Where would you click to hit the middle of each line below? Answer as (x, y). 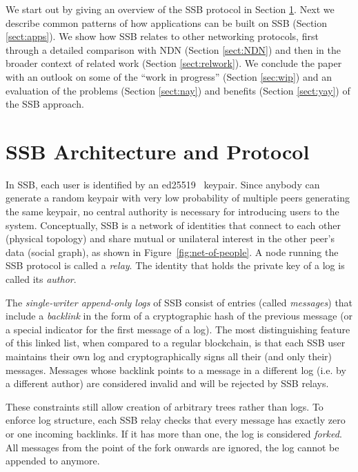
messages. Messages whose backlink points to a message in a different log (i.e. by (176, 370)
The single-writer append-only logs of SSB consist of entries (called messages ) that (179, 302)
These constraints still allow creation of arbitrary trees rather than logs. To (165, 406)
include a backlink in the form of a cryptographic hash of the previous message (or (179, 316)
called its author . (41, 279)
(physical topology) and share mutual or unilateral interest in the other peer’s (170, 238)
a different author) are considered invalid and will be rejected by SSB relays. (167, 383)
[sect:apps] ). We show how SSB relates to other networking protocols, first (162, 36)
